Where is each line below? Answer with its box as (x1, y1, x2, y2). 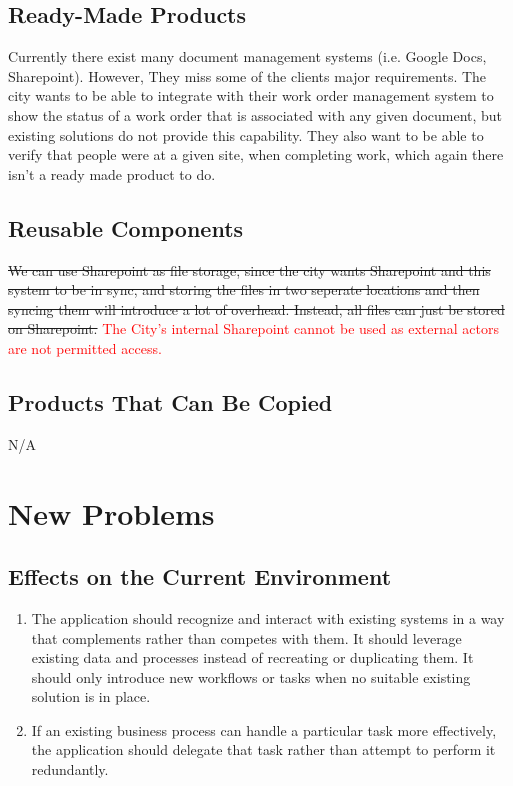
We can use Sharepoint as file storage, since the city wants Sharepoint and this (8, 259, 491, 280)
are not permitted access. (8, 337, 162, 358)
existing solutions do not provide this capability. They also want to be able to (8, 124, 484, 145)
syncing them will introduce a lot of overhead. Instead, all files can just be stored (8, 298, 505, 319)
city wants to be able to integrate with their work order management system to (8, 85, 494, 106)
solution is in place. (31, 686, 151, 707)
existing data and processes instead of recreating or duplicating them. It (31, 647, 474, 668)
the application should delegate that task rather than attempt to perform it (31, 739, 496, 760)
